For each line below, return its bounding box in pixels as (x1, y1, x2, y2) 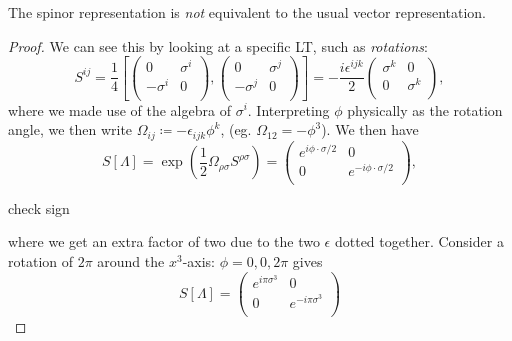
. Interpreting (247, 99, 330, 120)
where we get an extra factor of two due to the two (8, 231, 320, 252)
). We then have (321, 119, 419, 140)
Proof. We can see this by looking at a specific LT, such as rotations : (8, 35, 428, 56)
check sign (8, 197, 70, 218)
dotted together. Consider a (334, 231, 504, 252)
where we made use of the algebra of (8, 99, 231, 120)
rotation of (8, 251, 74, 272)
